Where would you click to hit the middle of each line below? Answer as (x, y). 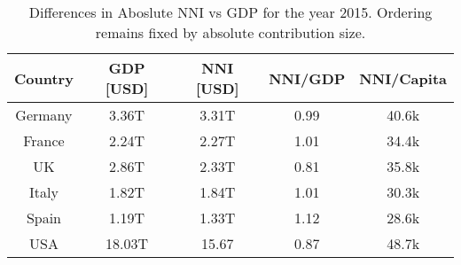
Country (44, 78)
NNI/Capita (403, 78)
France (44, 140)
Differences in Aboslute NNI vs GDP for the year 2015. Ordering (230, 12)
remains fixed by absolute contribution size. (230, 32)
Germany (44, 115)
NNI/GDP (307, 78)
